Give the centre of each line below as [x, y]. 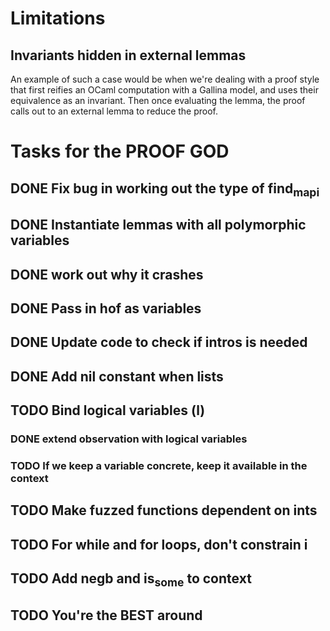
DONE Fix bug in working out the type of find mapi [165, 189]
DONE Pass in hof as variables [106, 308]
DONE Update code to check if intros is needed [159, 342]
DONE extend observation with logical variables [129, 439]
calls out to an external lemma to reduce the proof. [114, 111]
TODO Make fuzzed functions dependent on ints [164, 510]
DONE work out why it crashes [107, 274]
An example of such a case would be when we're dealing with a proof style [165, 79]
